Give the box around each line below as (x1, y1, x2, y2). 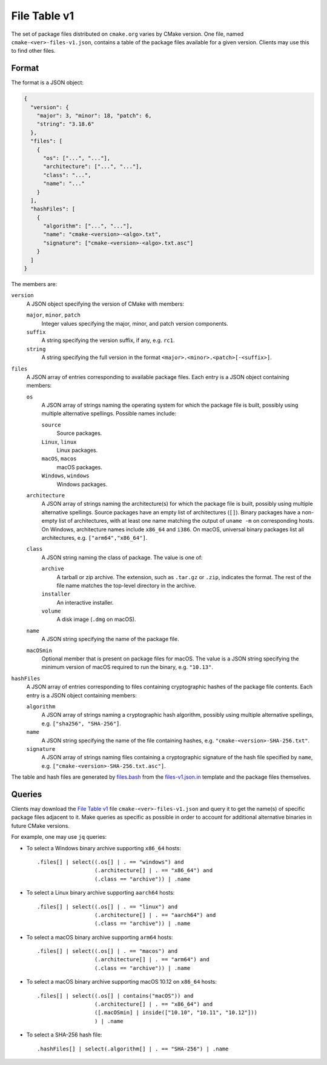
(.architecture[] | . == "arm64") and (94, 956, 210, 963)
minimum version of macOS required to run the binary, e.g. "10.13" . (41, 664, 213, 671)
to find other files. (11, 47, 56, 55)
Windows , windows (41, 472, 90, 479)
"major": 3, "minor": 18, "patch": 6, (36, 112, 152, 119)
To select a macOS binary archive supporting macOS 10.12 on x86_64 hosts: (26, 978, 217, 986)
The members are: (11, 281, 58, 288)
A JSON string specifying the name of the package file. (41, 636, 179, 643)
